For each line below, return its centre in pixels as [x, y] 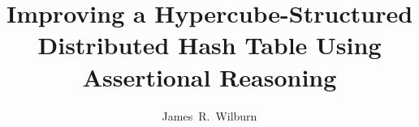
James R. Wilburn [209, 115]
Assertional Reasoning [209, 76]
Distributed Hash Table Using [209, 45]
